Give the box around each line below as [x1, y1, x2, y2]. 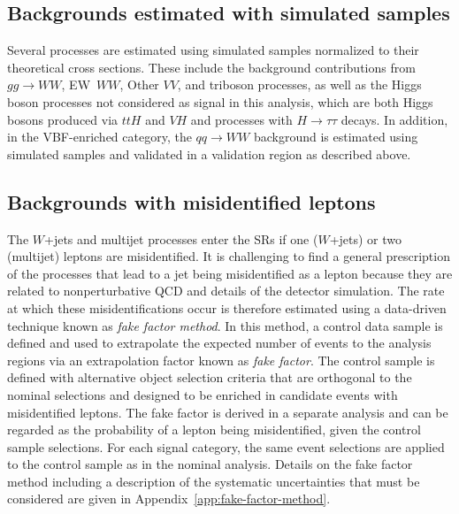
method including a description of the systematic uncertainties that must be [7, 472, 420, 490]
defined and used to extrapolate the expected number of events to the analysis [7, 334, 432, 352]
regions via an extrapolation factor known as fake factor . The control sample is [7, 350, 435, 369]
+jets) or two [329, 229, 402, 248]
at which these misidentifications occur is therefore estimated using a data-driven [7, 298, 447, 317]
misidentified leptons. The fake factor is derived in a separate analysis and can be [7, 403, 448, 421]
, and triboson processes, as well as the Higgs [177, 75, 422, 94]
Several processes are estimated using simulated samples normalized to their [7, 41, 419, 59]
